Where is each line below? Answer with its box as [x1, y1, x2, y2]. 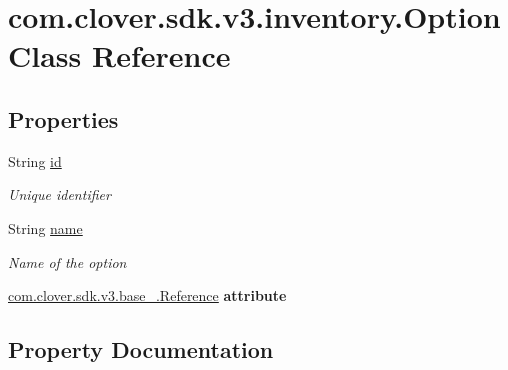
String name [8, 217, 83, 238]
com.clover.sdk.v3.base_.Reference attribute [8, 285, 287, 306]
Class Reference [8, 35, 231, 76]
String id [8, 150, 62, 171]
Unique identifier [8, 184, 111, 205]
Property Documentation [8, 334, 274, 365]
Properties [8, 103, 119, 134]
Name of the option [8, 251, 127, 272]
